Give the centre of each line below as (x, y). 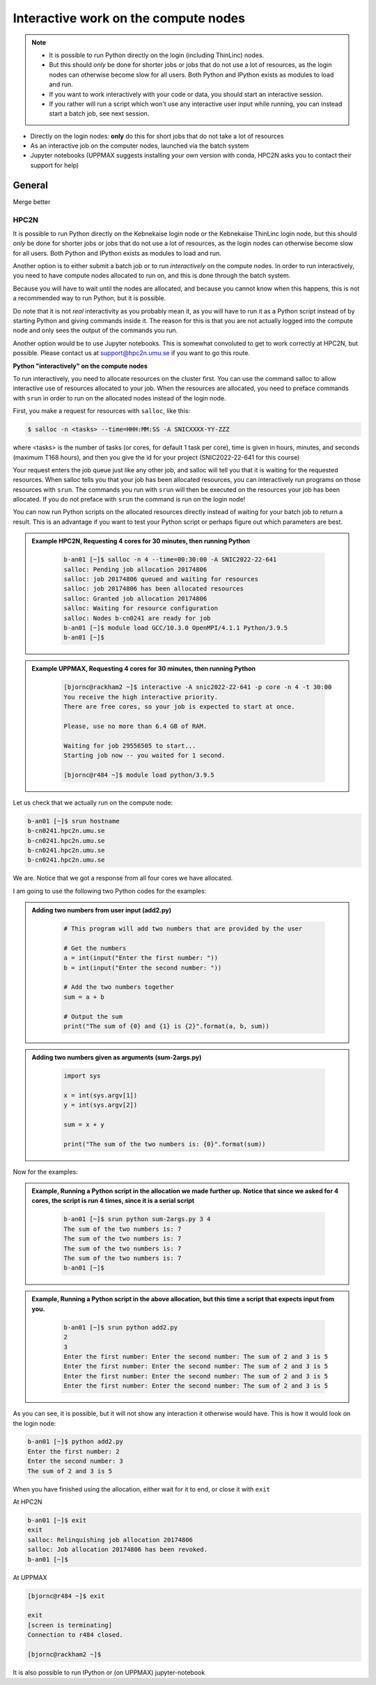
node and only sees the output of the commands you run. (95, 330)
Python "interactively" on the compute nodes (80, 366)
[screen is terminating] (70, 1625)
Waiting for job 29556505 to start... (130, 746)
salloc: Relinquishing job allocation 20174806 (110, 1540)
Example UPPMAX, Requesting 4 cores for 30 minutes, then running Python (143, 669)
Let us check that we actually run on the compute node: (93, 802)
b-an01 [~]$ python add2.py (75, 1442)
